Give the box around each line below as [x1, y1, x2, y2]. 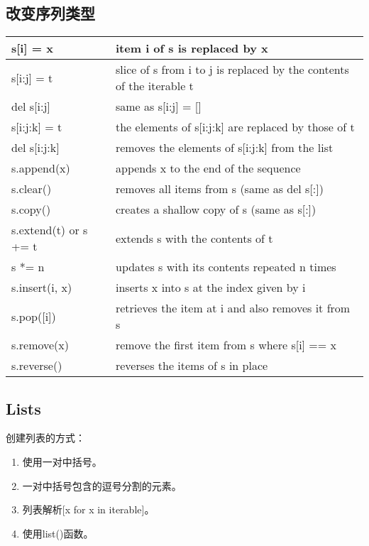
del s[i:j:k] [11, 139, 60, 156]
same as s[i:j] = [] [115, 98, 202, 115]
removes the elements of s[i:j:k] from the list [115, 139, 334, 156]
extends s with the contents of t [115, 229, 273, 246]
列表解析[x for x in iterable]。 [22, 502, 155, 517]
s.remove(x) [11, 337, 70, 354]
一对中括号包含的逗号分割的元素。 [22, 478, 182, 493]
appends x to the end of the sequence [115, 160, 301, 177]
